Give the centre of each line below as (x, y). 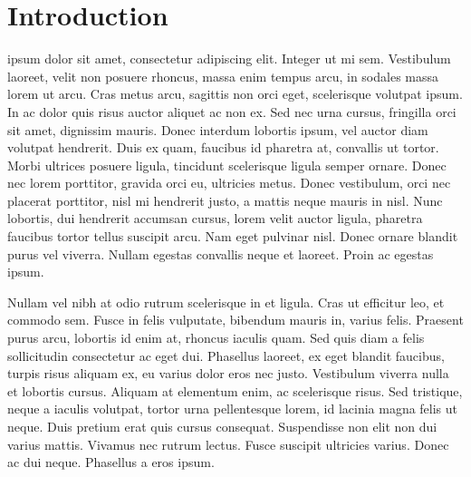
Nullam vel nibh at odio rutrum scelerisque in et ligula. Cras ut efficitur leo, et (226, 302)
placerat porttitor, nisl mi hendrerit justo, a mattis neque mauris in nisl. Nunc (225, 200)
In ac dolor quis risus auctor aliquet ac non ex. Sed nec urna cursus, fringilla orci (232, 111)
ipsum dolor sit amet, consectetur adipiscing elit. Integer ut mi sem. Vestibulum (229, 58)
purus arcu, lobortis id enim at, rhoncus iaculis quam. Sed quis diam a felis (216, 338)
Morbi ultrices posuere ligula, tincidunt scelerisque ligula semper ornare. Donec (227, 165)
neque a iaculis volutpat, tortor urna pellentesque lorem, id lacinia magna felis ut (233, 409)
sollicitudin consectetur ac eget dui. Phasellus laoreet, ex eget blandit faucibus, (226, 355)
